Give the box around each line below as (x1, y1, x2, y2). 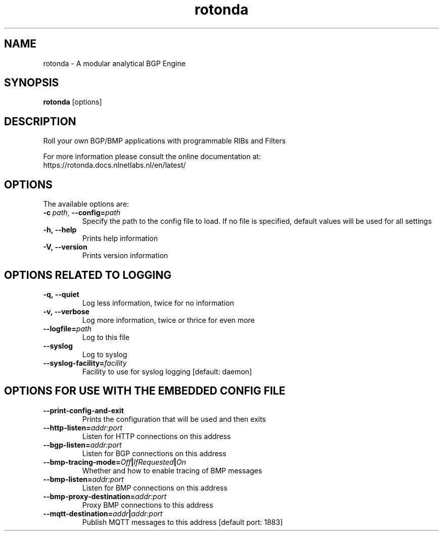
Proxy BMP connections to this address (82, 500, 213, 509)
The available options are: (43, 200, 129, 209)
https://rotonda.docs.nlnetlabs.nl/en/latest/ (43, 161, 186, 170)
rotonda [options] (43, 98, 102, 107)
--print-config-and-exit (43, 406, 124, 415)
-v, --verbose (43, 307, 90, 316)
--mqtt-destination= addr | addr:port (43, 509, 163, 518)
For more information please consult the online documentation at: (43, 152, 261, 161)
